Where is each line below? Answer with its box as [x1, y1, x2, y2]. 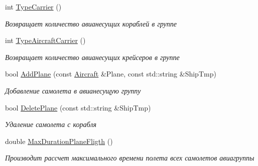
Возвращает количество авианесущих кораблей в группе [5, 18, 177, 28]
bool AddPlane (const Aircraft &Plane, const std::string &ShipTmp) [5, 68, 216, 79]
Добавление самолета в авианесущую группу [5, 85, 141, 95]
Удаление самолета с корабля [5, 119, 96, 129]
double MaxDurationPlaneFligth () [5, 135, 113, 146]
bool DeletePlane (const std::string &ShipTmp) [5, 102, 151, 112]
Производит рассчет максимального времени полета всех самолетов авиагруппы [5, 152, 254, 163]
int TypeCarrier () [5, 1, 62, 11]
